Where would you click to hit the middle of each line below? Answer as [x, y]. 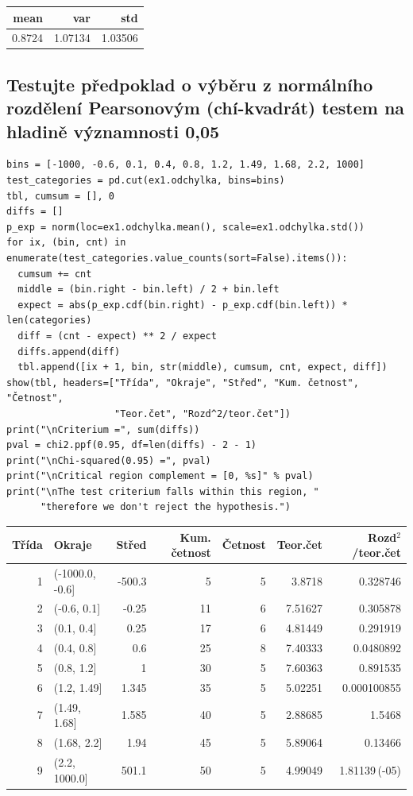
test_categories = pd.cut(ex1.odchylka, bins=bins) [146, 181]
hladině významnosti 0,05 [113, 131]
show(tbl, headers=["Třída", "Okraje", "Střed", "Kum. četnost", [183, 383]
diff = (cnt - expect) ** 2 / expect [117, 336]
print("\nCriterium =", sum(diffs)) [103, 429]
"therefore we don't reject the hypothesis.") [165, 507]
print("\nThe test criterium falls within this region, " [163, 491]
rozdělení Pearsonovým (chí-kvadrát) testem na [206, 108]
